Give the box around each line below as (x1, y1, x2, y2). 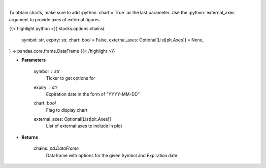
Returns (21, 134, 38, 140)
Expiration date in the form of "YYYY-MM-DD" (46, 91, 140, 97)
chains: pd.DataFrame (33, 145, 79, 151)
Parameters (21, 57, 46, 63)
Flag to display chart (46, 107, 88, 113)
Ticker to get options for (46, 75, 96, 81)
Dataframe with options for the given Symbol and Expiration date (46, 152, 177, 158)
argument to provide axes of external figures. (9, 16, 101, 22)
